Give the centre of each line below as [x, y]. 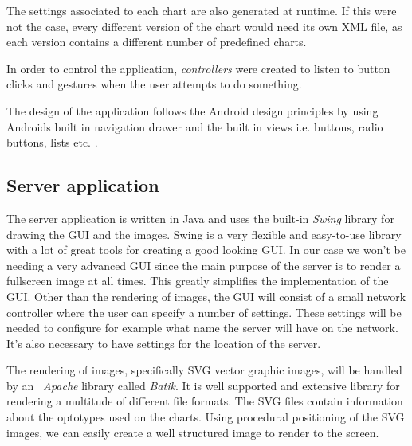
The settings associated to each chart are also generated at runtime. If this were [202, 10]
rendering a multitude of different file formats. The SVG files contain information [205, 401]
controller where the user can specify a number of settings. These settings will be [204, 312]
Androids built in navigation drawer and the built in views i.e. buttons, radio [195, 126]
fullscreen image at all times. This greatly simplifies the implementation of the [198, 281]
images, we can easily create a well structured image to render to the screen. [193, 432]
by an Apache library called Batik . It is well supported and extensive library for [203, 385]
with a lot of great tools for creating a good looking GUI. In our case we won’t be [206, 250]
